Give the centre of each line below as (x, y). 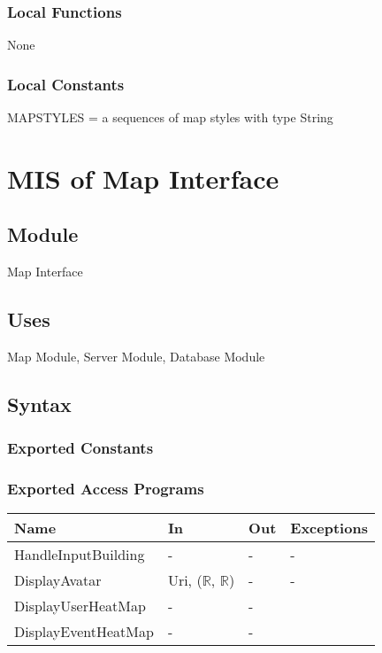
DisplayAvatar (58, 580)
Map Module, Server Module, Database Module (136, 356)
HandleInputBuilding (80, 555)
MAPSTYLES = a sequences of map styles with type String (170, 117)
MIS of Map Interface (143, 178)
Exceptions (329, 528)
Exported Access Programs (106, 489)
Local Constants (66, 84)
